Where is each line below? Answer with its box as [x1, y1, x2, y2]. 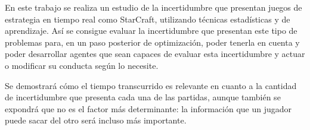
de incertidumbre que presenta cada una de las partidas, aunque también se [5, 91, 281, 103]
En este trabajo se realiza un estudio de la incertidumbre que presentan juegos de [5, 1, 302, 13]
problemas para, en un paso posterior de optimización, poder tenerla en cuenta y [5, 36, 300, 48]
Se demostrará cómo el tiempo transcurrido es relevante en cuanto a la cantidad [5, 79, 297, 91]
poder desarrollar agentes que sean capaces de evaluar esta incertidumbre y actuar [5, 47, 305, 60]
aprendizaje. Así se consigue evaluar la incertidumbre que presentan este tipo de [5, 24, 297, 37]
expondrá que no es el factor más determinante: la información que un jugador [5, 102, 292, 115]
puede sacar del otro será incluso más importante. [5, 114, 187, 126]
